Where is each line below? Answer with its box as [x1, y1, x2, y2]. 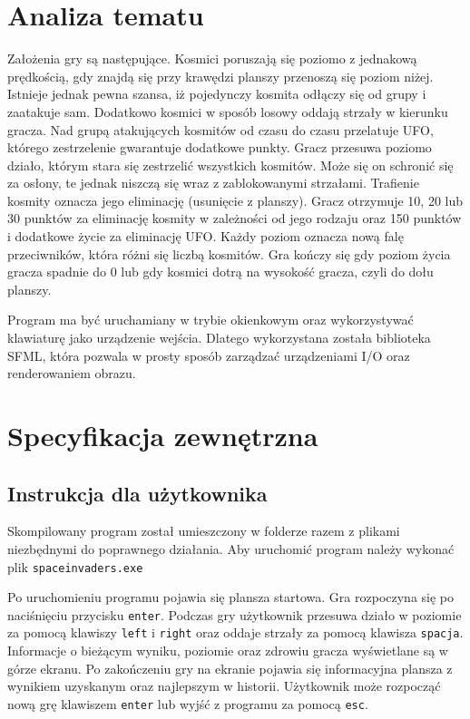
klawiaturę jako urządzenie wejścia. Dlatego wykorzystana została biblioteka [7, 328, 431, 347]
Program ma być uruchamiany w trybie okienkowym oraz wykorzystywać [7, 310, 414, 329]
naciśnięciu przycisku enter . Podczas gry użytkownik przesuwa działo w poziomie [7, 605, 462, 624]
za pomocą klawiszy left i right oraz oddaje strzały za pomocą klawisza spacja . [7, 623, 464, 642]
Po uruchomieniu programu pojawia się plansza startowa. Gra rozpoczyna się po [7, 588, 455, 607]
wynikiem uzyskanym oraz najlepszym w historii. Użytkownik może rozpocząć [7, 676, 441, 695]
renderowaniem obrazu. [7, 364, 136, 383]
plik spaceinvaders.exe [7, 557, 143, 576]
